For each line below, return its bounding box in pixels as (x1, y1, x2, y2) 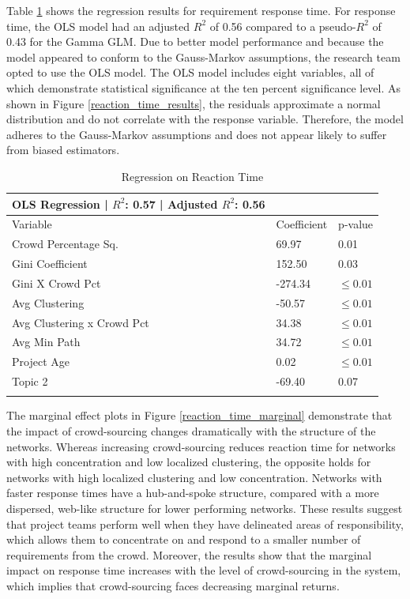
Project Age (12, 353, 70, 370)
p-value (338, 216, 374, 232)
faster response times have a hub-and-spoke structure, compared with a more (6, 484, 379, 501)
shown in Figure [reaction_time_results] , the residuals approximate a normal (6, 95, 381, 111)
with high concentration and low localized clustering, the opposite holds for (6, 454, 371, 470)
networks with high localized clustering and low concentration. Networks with (6, 469, 382, 485)
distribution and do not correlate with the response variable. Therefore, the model (6, 111, 404, 127)
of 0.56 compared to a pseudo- (209, 17, 356, 34)
